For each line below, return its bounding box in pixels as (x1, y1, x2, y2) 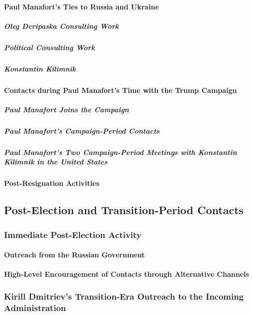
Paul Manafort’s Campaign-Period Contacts (4, 125, 160, 136)
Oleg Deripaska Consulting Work (4, 20, 119, 31)
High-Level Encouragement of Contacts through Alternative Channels (4, 269, 249, 279)
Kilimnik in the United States (4, 157, 108, 167)
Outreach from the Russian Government (4, 249, 145, 260)
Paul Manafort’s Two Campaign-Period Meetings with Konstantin (4, 147, 237, 157)
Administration (4, 301, 66, 314)
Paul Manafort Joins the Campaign (4, 104, 129, 114)
